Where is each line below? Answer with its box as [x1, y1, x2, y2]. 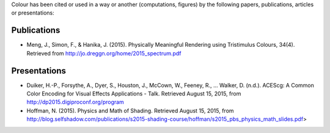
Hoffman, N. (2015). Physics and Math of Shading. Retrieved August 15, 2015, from [26, 107, 235, 114]
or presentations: [11, 9, 54, 16]
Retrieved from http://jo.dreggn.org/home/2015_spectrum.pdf [26, 49, 182, 57]
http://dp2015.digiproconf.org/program [26, 98, 125, 106]
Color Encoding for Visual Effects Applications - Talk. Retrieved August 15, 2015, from [26, 90, 241, 97]
